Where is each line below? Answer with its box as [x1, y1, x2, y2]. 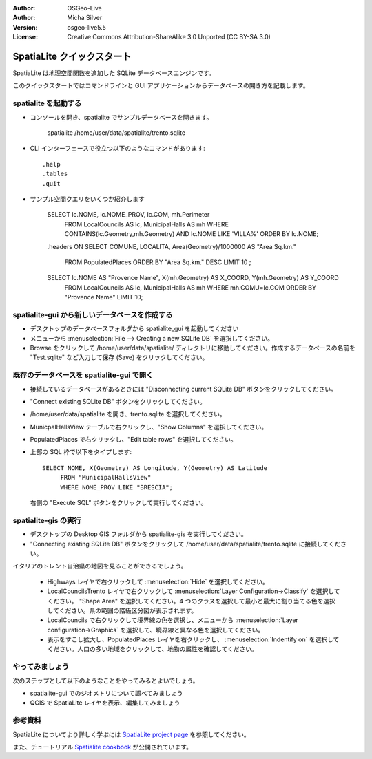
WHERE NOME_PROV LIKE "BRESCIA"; [60, 483, 174, 491]
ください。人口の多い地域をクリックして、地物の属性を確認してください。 [47, 645, 258, 653]
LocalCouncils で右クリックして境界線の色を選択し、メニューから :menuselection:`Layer [47, 616, 299, 624]
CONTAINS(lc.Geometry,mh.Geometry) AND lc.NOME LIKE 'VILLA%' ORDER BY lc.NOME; [64, 230, 319, 238]
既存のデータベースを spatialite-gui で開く [12, 370, 154, 380]
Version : [12, 23, 38, 31]
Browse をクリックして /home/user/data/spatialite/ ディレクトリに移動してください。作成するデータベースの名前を [30, 344, 356, 352]
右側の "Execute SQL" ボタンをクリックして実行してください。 [30, 499, 207, 507]
